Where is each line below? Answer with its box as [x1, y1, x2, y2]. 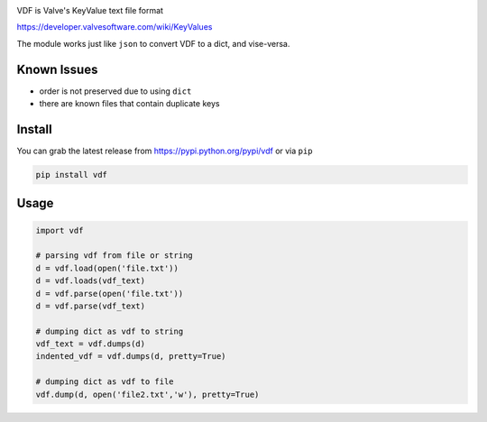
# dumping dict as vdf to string [35, 326, 184, 336]
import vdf [35, 225, 84, 235]
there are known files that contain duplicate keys [39, 98, 220, 109]
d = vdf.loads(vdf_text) [35, 276, 146, 286]
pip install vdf [35, 170, 108, 179]
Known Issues [16, 61, 98, 77]
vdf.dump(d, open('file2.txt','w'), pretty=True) [35, 389, 260, 399]
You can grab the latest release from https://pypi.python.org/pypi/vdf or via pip [16, 145, 313, 156]
